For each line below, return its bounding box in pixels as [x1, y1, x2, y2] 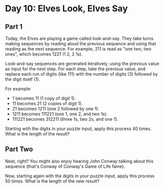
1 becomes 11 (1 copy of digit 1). [12, 95, 76, 101]
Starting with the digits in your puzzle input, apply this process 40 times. [5, 126, 152, 132]
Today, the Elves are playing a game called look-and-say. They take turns [5, 35, 154, 41]
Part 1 [5, 23, 23, 31]
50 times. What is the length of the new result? [5, 178, 100, 184]
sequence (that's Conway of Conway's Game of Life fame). [5, 163, 125, 169]
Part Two [5, 145, 33, 154]
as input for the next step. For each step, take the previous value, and [5, 66, 146, 72]
